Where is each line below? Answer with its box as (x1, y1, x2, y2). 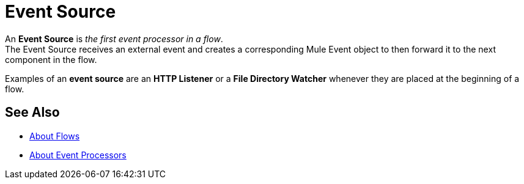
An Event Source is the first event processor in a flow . (5, 33, 223, 44)
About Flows (29, 130, 80, 141)
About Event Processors (29, 149, 127, 160)
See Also (5, 105, 60, 120)
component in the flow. (5, 54, 97, 65)
